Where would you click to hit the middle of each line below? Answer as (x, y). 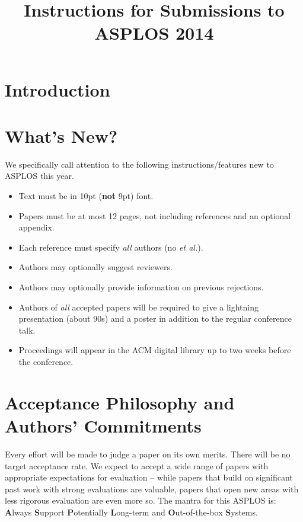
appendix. (36, 227)
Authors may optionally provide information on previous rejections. (141, 287)
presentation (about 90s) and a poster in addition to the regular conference (155, 318)
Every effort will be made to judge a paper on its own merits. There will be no (148, 454)
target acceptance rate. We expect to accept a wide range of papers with (137, 465)
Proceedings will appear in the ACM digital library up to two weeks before (155, 350)
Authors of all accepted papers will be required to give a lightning (139, 307)
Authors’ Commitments (103, 425)
